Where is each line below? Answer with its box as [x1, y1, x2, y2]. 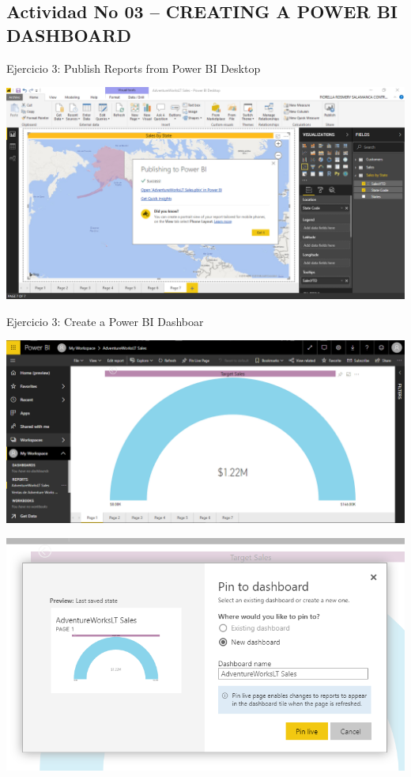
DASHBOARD [6, 22, 131, 47]
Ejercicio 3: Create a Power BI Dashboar [6, 313, 204, 329]
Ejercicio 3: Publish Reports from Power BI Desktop [6, 59, 261, 76]
